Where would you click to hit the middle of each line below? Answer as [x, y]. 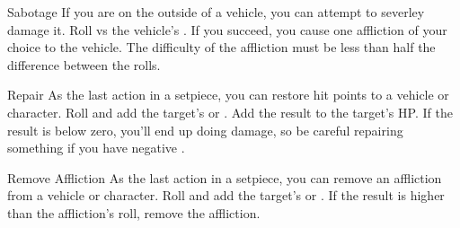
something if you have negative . [96, 148]
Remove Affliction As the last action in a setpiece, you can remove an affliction [225, 177]
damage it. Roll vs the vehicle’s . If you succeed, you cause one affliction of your [227, 29]
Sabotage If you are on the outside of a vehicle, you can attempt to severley [216, 12]
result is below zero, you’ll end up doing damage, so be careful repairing [205, 130]
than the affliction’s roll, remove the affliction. [134, 212]
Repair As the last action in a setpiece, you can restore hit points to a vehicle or [228, 95]
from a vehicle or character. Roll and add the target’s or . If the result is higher [226, 195]
